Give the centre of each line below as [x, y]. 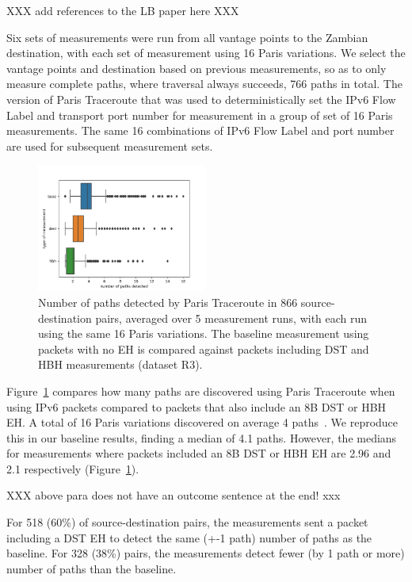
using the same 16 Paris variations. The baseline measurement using [204, 333]
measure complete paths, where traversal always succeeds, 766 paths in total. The [204, 84]
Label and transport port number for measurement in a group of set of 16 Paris [200, 115]
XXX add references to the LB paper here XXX [123, 10]
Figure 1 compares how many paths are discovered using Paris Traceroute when [201, 391]
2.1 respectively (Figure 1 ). [73, 468]
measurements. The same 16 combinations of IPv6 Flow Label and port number [200, 130]
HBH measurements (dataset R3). [120, 364]
